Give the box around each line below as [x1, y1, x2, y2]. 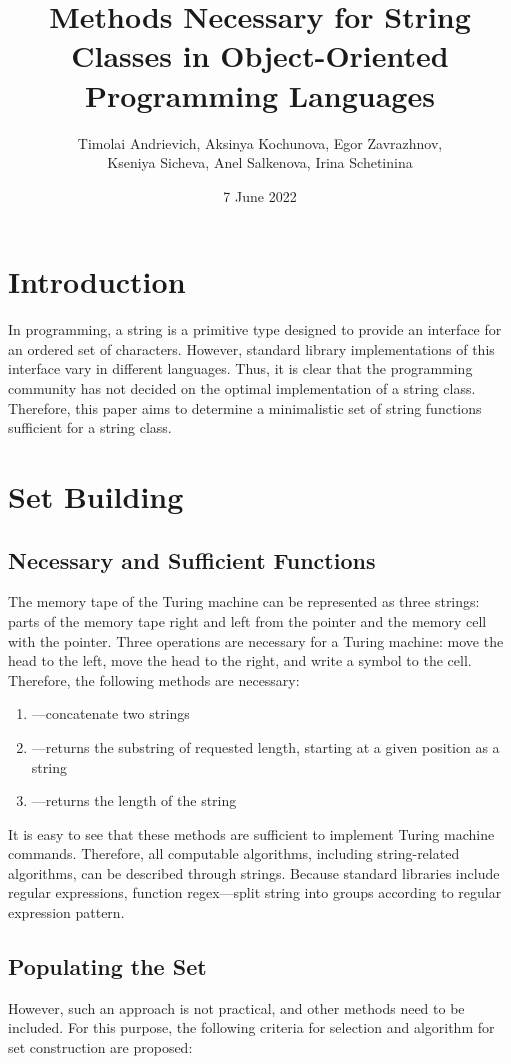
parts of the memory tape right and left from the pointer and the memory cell [8, 610, 487, 631]
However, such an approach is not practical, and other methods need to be [8, 997, 465, 1018]
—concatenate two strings [31, 703, 190, 724]
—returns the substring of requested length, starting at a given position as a [31, 736, 500, 757]
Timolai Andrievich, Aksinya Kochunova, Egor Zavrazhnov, [77, 132, 443, 153]
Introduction [8, 261, 186, 302]
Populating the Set [8, 951, 207, 982]
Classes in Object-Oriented [71, 35, 449, 76]
